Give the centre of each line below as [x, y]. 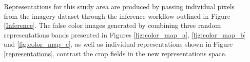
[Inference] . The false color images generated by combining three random [113, 25]
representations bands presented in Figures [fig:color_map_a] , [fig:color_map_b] [125, 34]
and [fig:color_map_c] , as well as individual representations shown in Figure [118, 44]
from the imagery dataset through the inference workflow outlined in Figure [117, 16]
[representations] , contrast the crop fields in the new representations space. [115, 53]
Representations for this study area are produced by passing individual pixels [119, 6]
